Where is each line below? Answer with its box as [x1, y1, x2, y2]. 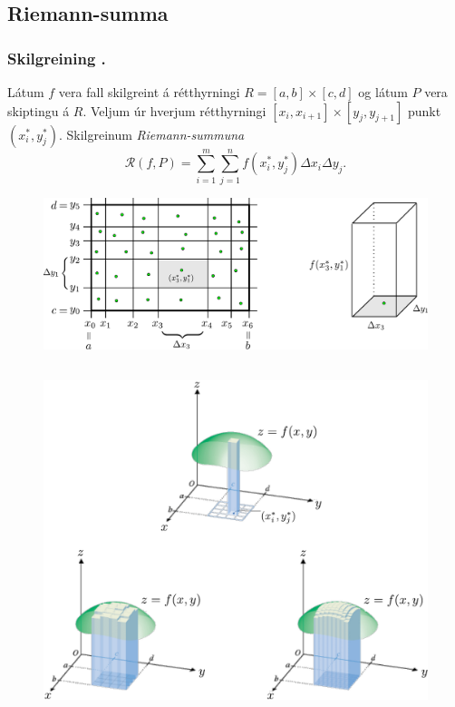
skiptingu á [7, 101, 70, 120]
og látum [358, 83, 408, 101]
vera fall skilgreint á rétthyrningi [58, 83, 240, 101]
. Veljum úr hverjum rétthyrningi [82, 101, 266, 120]
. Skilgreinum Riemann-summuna [58, 124, 245, 143]
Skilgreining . [7, 46, 106, 69]
